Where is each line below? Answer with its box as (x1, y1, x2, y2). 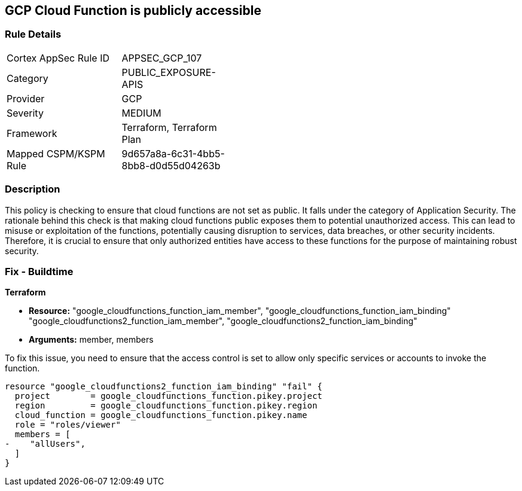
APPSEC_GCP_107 (121, 51, 202, 64)
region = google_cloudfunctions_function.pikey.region (14, 401, 318, 411)
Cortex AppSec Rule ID (7, 51, 110, 64)
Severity (7, 106, 44, 119)
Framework (7, 127, 57, 139)
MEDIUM (121, 106, 161, 119)
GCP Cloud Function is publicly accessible (5, 3, 261, 18)
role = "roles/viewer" (14, 420, 121, 430)
